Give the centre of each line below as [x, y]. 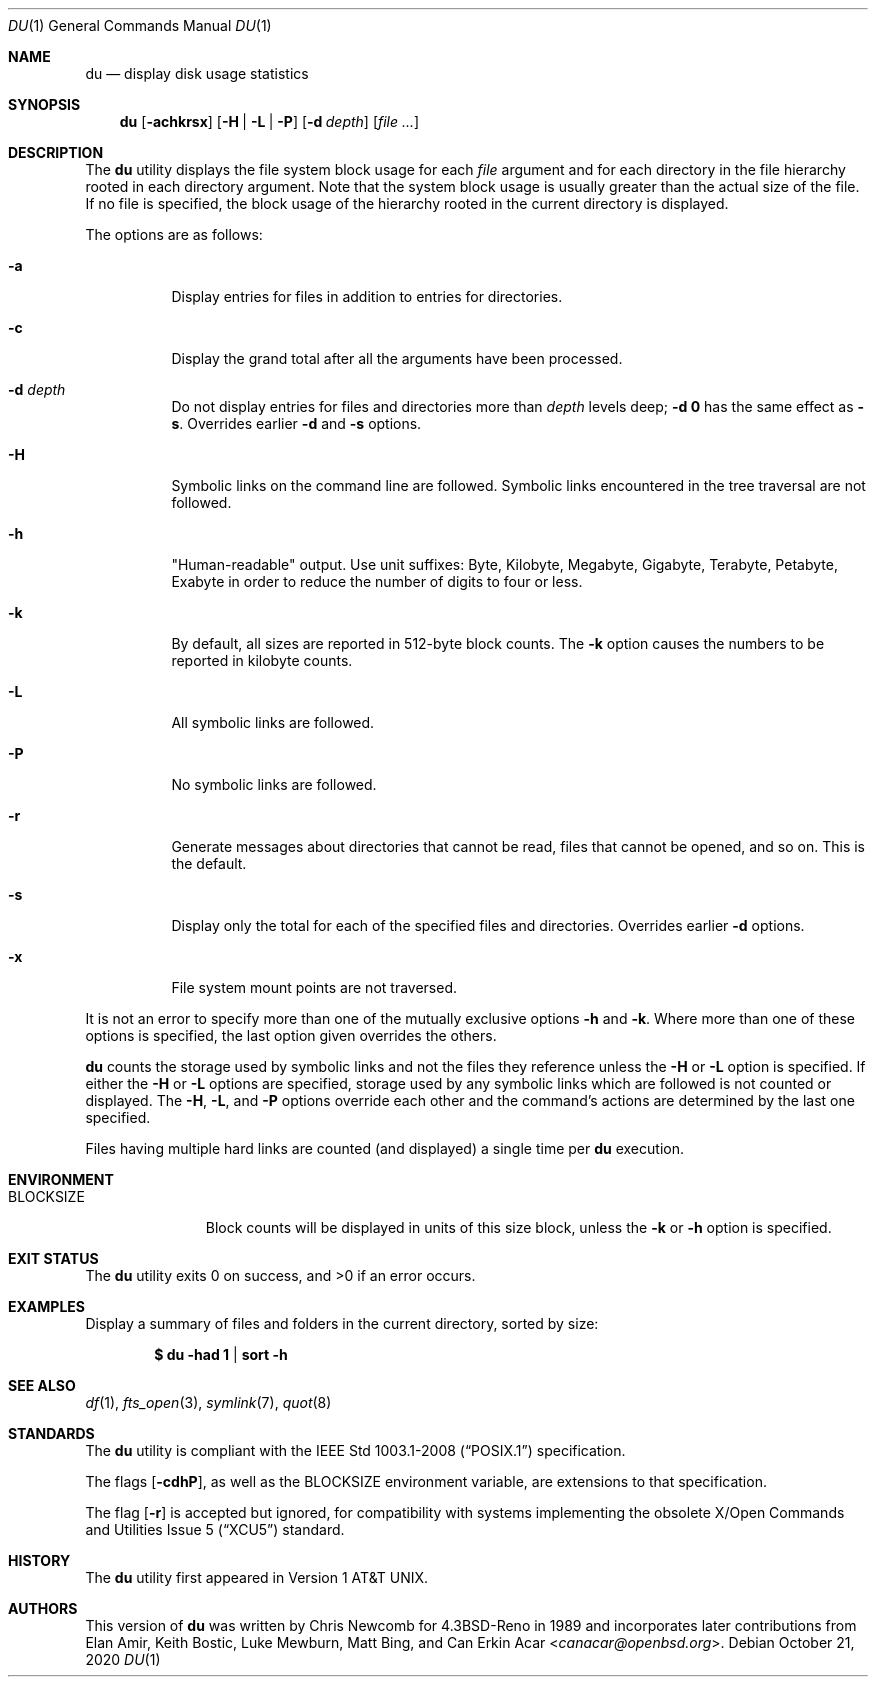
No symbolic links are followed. [274, 784]
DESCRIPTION [56, 152]
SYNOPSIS [44, 104]
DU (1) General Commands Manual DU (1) [140, 25]
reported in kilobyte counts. [262, 660]
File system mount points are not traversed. [314, 987]
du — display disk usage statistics [197, 73]
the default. [209, 863]
